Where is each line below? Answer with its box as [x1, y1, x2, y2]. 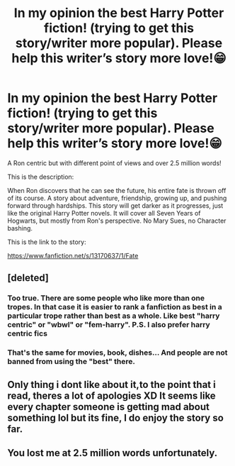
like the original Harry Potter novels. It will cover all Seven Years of [7, 209, 201, 217]
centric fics [7, 328, 48, 338]
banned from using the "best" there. [7, 357, 136, 367]
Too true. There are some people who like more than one [7, 293, 205, 303]
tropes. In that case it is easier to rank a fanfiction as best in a [7, 302, 222, 312]
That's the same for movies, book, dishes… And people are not [7, 348, 228, 357]
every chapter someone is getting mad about [7, 401, 210, 413]
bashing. [7, 223, 33, 232]
